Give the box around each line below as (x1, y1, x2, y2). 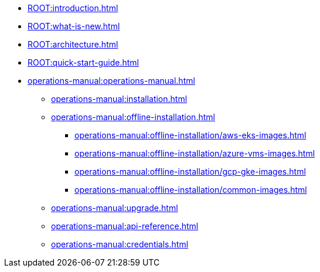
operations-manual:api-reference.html (51, 221, 199, 231)
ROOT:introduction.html (28, 3, 118, 13)
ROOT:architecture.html (28, 39, 118, 49)
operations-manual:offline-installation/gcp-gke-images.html (74, 166, 306, 176)
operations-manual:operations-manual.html (28, 76, 195, 86)
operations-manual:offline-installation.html (51, 112, 215, 122)
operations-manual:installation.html (51, 94, 188, 104)
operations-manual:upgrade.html (51, 203, 178, 213)
